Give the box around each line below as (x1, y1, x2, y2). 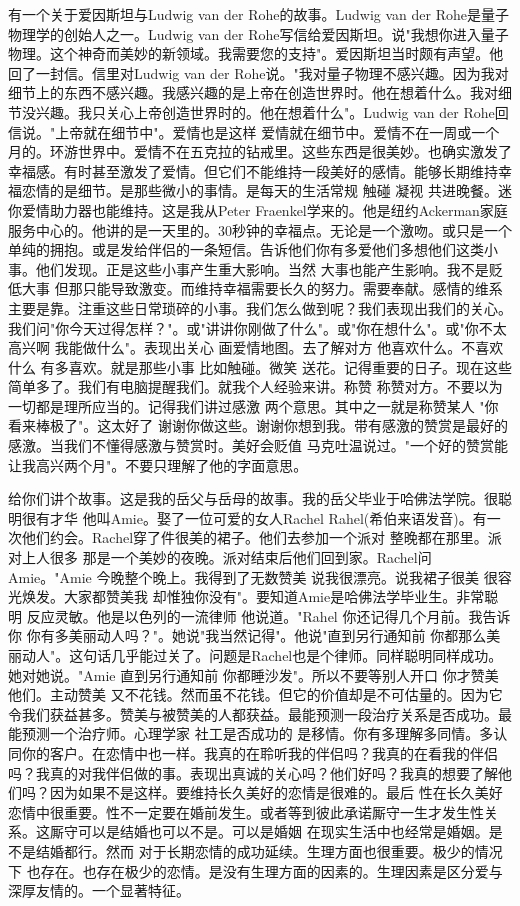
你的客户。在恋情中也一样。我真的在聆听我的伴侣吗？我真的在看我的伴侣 (21, 742, 498, 763)
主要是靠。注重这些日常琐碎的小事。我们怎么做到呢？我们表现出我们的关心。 (8, 297, 512, 318)
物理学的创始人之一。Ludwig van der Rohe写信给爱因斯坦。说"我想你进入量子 (8, 23, 509, 44)
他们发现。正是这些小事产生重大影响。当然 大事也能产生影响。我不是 (35, 258, 489, 279)
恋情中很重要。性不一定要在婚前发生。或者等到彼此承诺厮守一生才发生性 (8, 801, 484, 822)
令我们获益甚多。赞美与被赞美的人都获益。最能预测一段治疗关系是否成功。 (8, 703, 498, 724)
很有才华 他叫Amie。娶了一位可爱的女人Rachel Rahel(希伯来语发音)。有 (21, 507, 487, 528)
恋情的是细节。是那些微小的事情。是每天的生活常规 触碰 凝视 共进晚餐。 (21, 180, 498, 201)
